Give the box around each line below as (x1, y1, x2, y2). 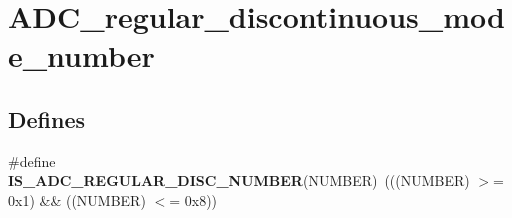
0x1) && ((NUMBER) (8, 189, 146, 210)
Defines (8, 103, 86, 134)
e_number (8, 35, 155, 76)
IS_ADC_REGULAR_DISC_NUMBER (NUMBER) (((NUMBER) (8, 170, 470, 191)
